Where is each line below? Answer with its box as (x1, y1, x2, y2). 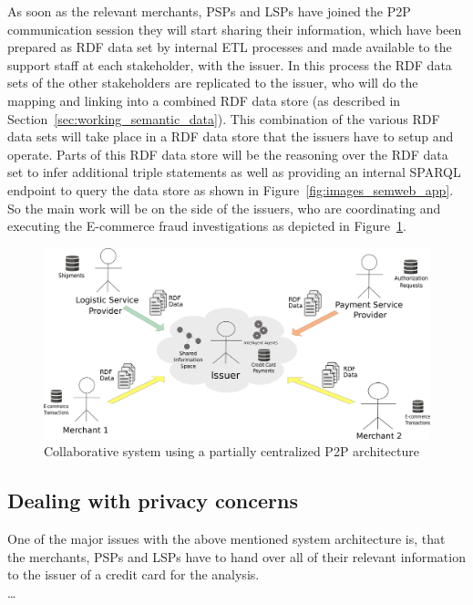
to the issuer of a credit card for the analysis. (7, 565, 260, 584)
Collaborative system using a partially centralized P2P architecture (44, 442, 419, 461)
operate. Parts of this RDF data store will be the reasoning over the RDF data (7, 144, 448, 163)
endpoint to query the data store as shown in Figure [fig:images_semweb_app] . (7, 180, 454, 199)
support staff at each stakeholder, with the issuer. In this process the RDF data (7, 55, 452, 74)
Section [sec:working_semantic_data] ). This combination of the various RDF (7, 109, 440, 128)
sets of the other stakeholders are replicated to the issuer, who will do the (7, 73, 418, 92)
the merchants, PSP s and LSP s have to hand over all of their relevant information (7, 547, 466, 566)
